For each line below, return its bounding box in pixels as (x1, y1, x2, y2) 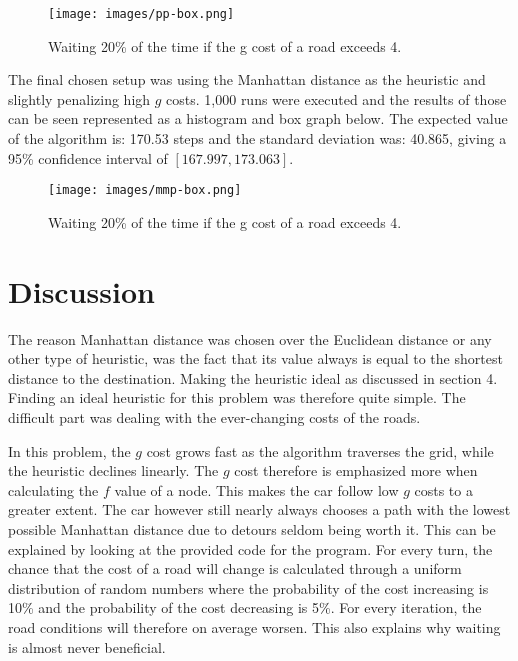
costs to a (414, 479, 473, 500)
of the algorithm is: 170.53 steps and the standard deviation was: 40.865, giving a (8, 128, 507, 149)
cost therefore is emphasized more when (234, 460, 478, 481)
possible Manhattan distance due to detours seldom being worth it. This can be (8, 518, 496, 539)
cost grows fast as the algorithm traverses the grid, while (146, 440, 494, 461)
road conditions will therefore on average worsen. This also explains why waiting (8, 616, 501, 637)
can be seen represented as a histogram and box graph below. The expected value (8, 108, 508, 129)
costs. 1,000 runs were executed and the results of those (166, 88, 507, 109)
